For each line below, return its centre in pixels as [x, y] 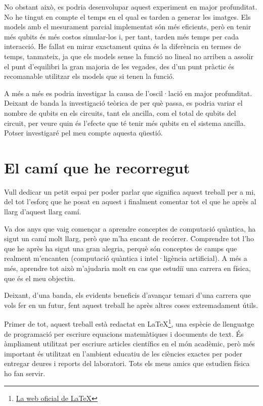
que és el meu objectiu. [40, 278]
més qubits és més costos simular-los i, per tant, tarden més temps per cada [122, 36]
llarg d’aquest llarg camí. [43, 212]
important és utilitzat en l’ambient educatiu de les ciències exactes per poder [123, 353]
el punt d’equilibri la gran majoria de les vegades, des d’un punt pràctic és [119, 66]
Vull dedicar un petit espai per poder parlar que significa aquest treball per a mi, [130, 191]
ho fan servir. [25, 373]
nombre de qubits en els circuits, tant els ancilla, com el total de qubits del [120, 112]
